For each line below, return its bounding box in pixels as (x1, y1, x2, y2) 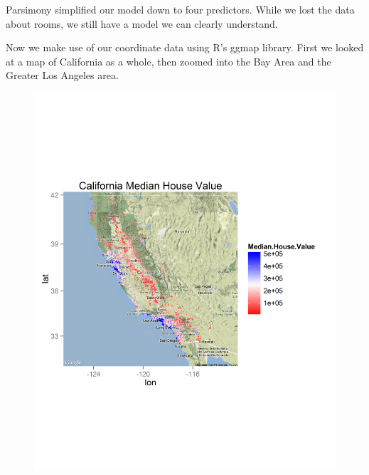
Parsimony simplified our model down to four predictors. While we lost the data (6, 2, 355, 16)
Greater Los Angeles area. (6, 68, 119, 83)
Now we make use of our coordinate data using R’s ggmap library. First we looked (6, 40, 364, 55)
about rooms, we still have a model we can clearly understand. (6, 16, 278, 31)
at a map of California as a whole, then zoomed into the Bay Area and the (6, 53, 331, 68)
